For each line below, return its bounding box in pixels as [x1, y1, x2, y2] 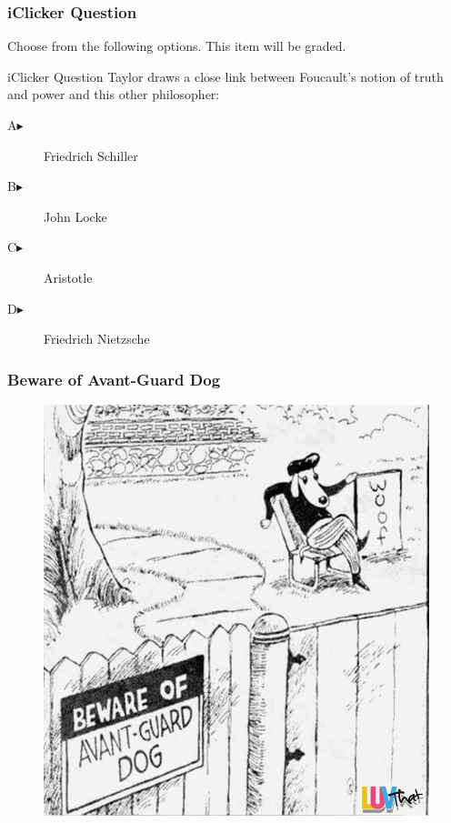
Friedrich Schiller [44, 146, 138, 165]
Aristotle [44, 267, 93, 286]
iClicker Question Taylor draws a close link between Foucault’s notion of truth [7, 66, 444, 85]
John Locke [44, 206, 107, 226]
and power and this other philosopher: [7, 85, 220, 104]
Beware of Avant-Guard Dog [7, 367, 221, 390]
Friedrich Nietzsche [44, 329, 150, 348]
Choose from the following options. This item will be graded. [7, 36, 346, 55]
